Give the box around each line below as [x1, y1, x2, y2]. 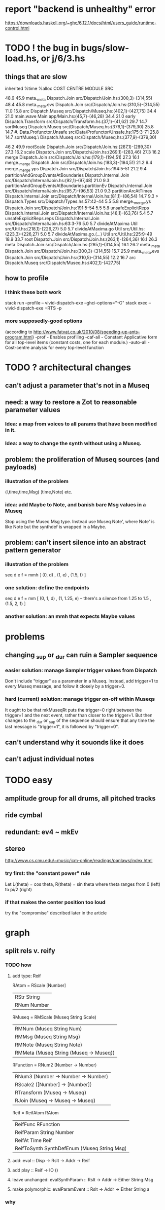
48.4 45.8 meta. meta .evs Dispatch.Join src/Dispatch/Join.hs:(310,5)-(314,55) [5, 101, 160, 109]
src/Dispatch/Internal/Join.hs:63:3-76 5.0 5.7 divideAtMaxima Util [5, 221, 138, 227]
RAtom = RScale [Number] [12, 982, 66, 988]
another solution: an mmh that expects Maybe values [5, 613, 135, 620]
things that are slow [5, 73, 67, 81]
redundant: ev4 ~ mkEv [5, 828, 79, 836]
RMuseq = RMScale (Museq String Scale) [12, 1014, 97, 1020]
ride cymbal [5, 811, 43, 820]
